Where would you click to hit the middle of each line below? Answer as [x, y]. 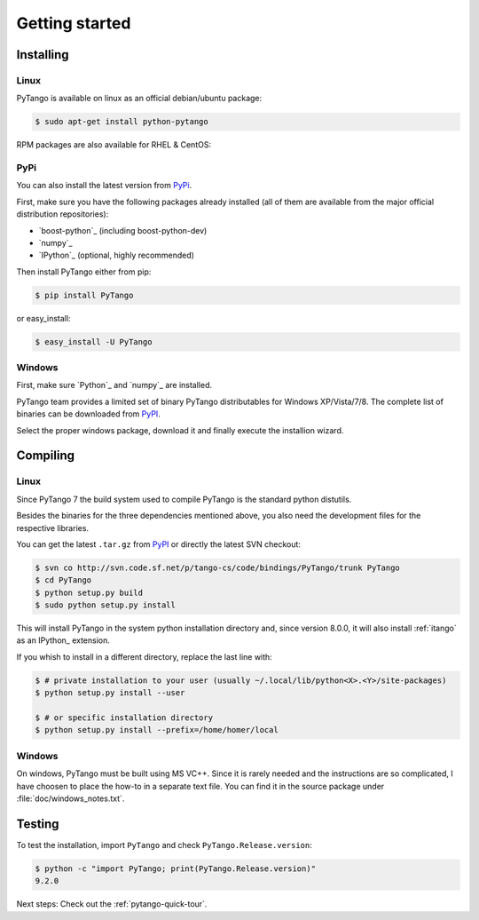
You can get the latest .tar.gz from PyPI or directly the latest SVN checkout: [159, 544]
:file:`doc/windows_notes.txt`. [71, 798]
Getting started [74, 23]
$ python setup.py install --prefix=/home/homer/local [157, 730]
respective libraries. [52, 527]
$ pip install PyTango [84, 295]
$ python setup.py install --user [110, 693]
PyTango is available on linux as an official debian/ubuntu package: [139, 99]
